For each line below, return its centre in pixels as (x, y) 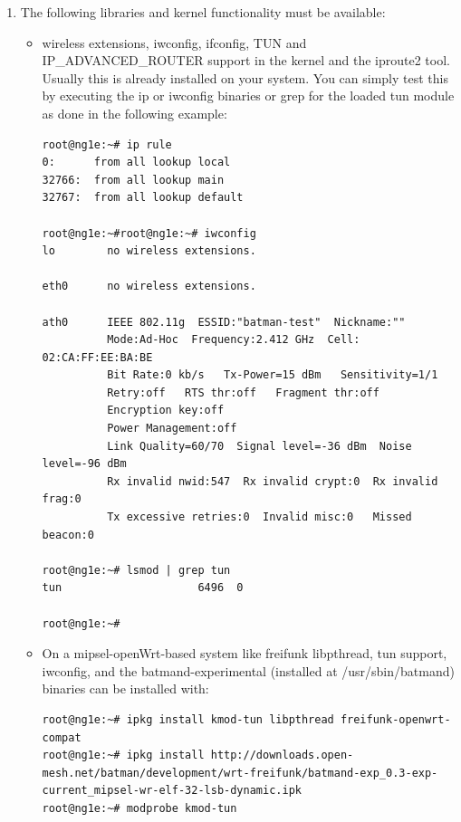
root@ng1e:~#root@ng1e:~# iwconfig (149, 233)
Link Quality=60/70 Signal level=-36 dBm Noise (259, 446)
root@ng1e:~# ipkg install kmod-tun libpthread (188, 719)
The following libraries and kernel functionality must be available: (203, 12)
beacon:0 (68, 535)
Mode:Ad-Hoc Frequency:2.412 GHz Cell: (234, 340)
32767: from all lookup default (143, 198)
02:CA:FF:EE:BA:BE (97, 357)
